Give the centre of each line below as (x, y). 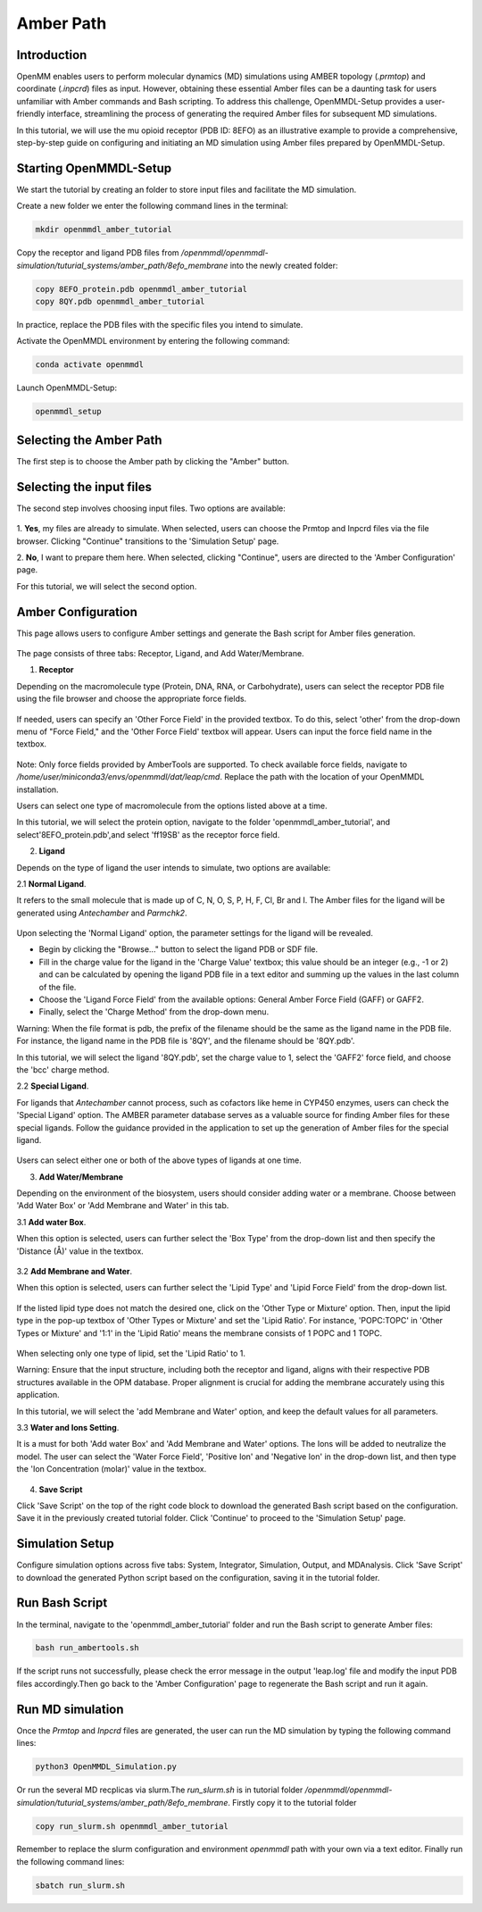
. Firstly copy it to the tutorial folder (292, 1802)
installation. (37, 789)
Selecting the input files (84, 487)
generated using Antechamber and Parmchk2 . (102, 913)
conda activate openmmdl (90, 365)
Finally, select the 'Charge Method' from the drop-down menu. (154, 1012)
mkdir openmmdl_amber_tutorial (104, 230)
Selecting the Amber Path (89, 440)
